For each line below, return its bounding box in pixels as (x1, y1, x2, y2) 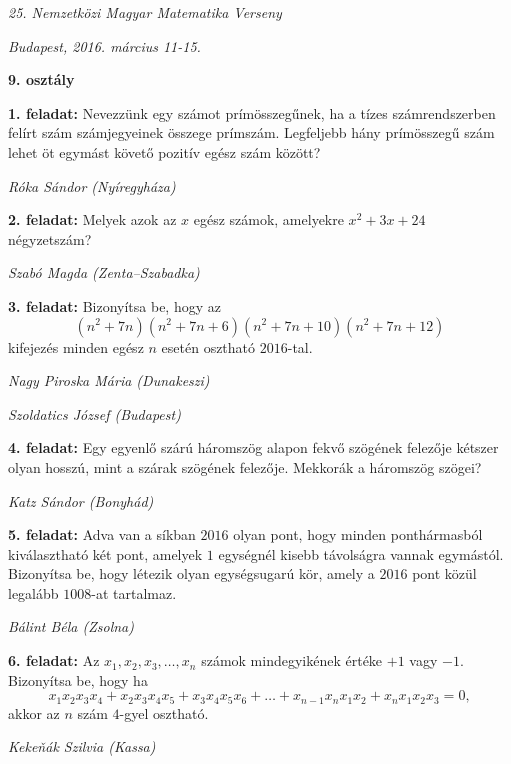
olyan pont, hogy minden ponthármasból (233, 524, 483, 545)
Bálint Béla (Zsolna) (8, 616, 134, 637)
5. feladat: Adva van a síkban (8, 524, 196, 545)
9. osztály (8, 69, 75, 90)
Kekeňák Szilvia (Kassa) (8, 736, 156, 757)
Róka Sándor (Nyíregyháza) (8, 175, 176, 196)
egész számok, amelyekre (193, 209, 344, 230)
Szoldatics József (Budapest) (8, 403, 181, 424)
